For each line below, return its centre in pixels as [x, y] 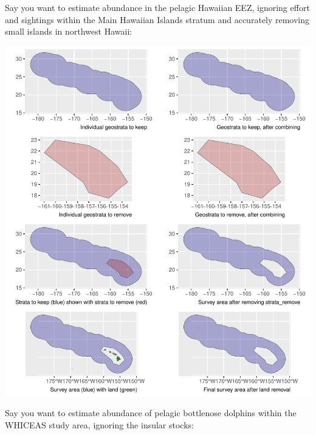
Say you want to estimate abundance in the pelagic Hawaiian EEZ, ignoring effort [157, 7]
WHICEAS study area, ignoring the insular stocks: [99, 424]
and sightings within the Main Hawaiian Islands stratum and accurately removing [157, 19]
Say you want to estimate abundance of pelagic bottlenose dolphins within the [151, 413]
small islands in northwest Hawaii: [69, 31]
